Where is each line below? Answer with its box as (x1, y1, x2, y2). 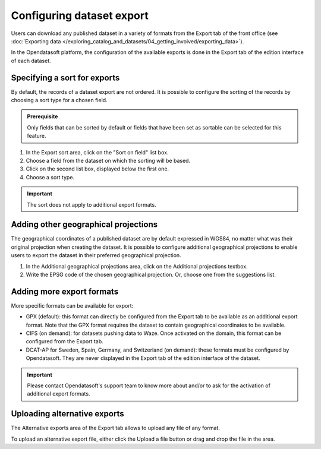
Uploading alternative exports (11, 409, 124, 419)
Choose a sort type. (26, 173, 74, 181)
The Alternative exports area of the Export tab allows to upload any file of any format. (11, 425, 220, 432)
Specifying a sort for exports (11, 72, 120, 83)
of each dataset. (11, 57, 51, 64)
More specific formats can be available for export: (11, 302, 134, 309)
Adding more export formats (11, 286, 119, 296)
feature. (27, 132, 47, 140)
